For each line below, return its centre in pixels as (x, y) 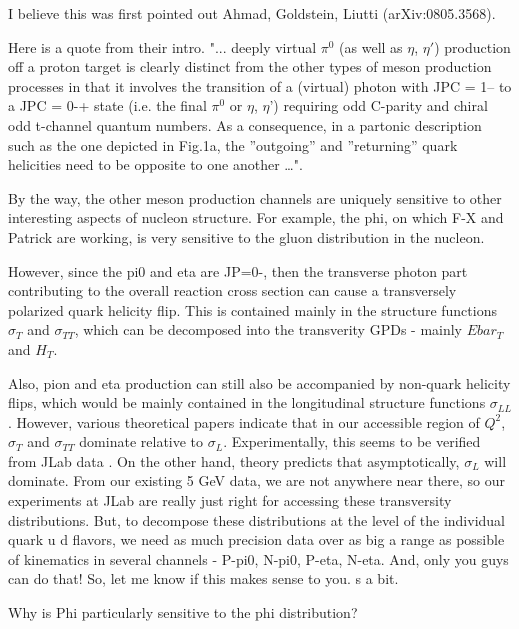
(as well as (371, 46)
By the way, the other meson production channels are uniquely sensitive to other (255, 197)
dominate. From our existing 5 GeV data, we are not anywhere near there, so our (256, 480)
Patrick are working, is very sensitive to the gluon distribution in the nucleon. (246, 236)
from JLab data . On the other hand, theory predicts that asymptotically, (234, 460)
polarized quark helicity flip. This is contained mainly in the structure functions (252, 309)
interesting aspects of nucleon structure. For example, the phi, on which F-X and (256, 217)
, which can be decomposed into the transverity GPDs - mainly (268, 329)
